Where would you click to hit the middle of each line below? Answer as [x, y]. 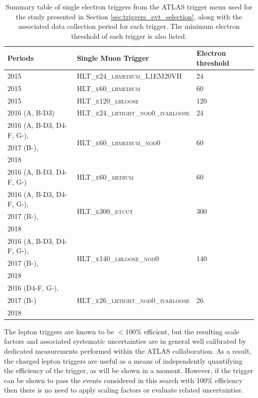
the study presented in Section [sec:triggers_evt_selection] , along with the [129, 16]
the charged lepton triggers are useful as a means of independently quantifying [123, 360]
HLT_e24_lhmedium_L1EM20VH [129, 75]
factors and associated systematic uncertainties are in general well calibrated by [125, 341]
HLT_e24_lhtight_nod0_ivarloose [133, 113]
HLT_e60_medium [105, 177]
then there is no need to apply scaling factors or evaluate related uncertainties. [124, 390]
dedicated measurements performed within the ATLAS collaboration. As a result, [128, 350]
